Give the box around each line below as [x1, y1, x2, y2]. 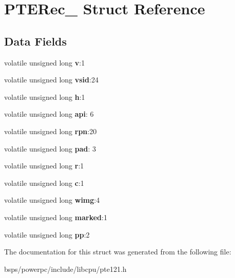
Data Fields [4, 33, 67, 49]
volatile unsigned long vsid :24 [4, 74, 99, 85]
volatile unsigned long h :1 [4, 91, 85, 102]
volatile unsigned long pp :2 [4, 229, 90, 240]
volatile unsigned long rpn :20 [4, 125, 97, 136]
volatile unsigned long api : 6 [4, 109, 94, 119]
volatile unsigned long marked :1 [4, 211, 107, 222]
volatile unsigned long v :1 [4, 57, 85, 68]
